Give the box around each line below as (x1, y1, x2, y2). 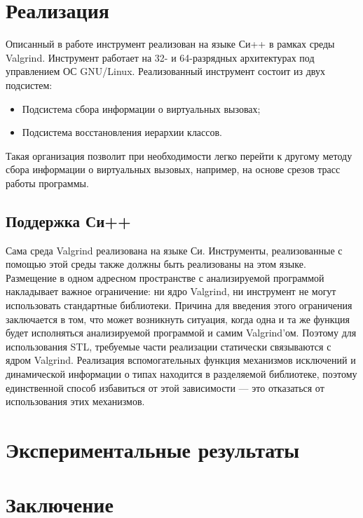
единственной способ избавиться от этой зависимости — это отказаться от (6, 380, 324, 395)
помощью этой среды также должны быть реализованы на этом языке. (6, 257, 306, 271)
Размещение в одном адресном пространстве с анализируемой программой (6, 270, 324, 285)
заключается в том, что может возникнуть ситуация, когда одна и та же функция (6, 311, 350, 326)
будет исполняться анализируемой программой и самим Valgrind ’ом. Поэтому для (6, 325, 357, 340)
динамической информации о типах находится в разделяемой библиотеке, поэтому (6, 367, 357, 381)
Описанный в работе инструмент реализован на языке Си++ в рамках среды (6, 36, 335, 51)
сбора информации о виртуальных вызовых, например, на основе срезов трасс (6, 162, 341, 177)
